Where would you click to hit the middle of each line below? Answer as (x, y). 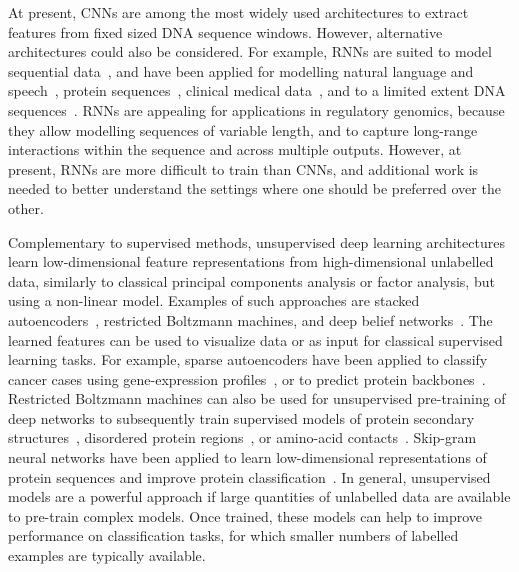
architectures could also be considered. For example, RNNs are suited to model (250, 51)
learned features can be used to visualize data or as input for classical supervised (255, 339)
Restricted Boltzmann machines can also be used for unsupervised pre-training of (257, 398)
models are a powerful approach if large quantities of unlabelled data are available (259, 496)
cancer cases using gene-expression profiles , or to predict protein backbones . (247, 378)
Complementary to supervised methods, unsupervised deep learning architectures (256, 241)
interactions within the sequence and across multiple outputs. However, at (235, 149)
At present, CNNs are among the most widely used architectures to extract (238, 12)
